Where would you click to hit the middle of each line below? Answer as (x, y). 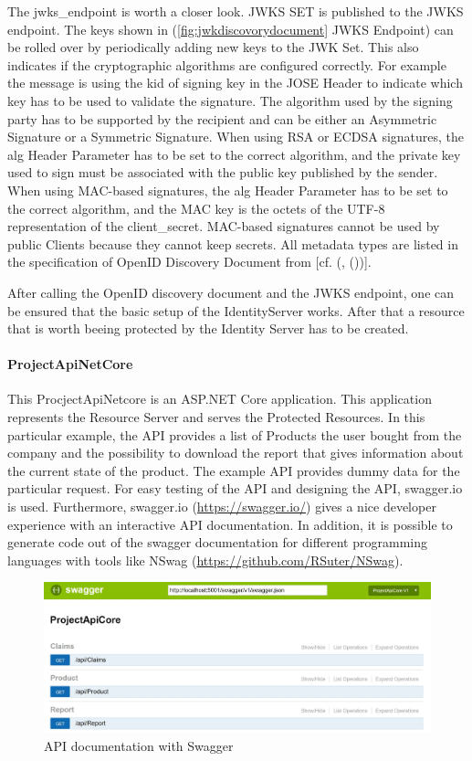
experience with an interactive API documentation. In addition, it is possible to (230, 524)
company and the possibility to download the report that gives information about (236, 453)
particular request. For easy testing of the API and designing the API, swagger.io (235, 488)
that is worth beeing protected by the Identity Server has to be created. (208, 328)
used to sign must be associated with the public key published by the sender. (223, 172)
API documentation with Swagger (139, 745)
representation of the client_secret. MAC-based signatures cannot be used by (224, 226)
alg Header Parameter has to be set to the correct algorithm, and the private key (234, 154)
